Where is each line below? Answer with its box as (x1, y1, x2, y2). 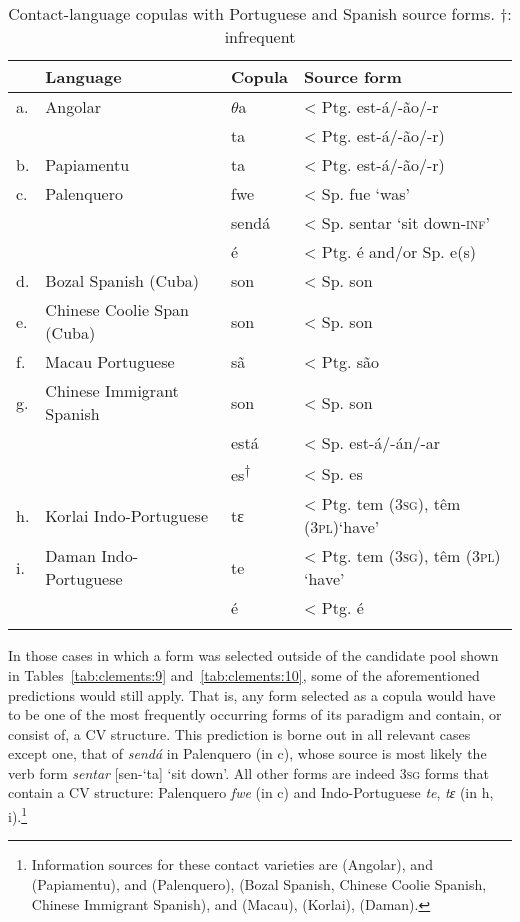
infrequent (224, 25, 296, 48)
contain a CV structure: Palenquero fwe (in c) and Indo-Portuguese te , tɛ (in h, (8, 782, 494, 803)
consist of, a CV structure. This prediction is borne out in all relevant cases (8, 723, 471, 744)
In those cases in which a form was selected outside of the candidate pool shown (8, 645, 499, 666)
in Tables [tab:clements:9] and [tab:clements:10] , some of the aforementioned (8, 664, 480, 685)
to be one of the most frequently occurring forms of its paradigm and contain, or (8, 704, 502, 725)
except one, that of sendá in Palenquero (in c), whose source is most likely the (8, 743, 487, 764)
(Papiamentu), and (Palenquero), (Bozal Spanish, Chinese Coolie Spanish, (31, 873, 487, 894)
